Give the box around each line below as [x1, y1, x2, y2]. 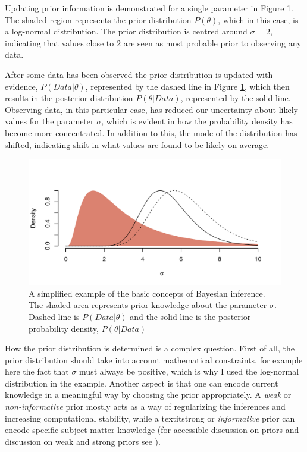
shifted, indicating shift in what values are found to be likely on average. [5, 138, 270, 150]
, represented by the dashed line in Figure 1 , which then [85, 80, 290, 92]
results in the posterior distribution [5, 92, 133, 104]
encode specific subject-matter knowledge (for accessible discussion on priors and [5, 423, 299, 436]
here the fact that [5, 365, 69, 378]
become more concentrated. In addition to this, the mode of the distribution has [5, 126, 297, 139]
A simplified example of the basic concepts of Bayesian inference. [29, 287, 265, 299]
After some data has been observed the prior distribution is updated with [5, 68, 273, 80]
